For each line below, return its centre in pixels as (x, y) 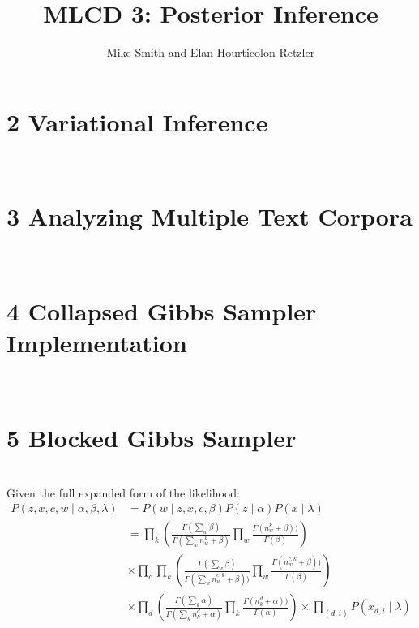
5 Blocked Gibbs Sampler (152, 438)
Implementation (97, 343)
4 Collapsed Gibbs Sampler (162, 311)
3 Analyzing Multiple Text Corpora (209, 216)
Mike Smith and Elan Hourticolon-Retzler (211, 52)
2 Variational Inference (137, 121)
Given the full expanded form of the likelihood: (123, 492)
